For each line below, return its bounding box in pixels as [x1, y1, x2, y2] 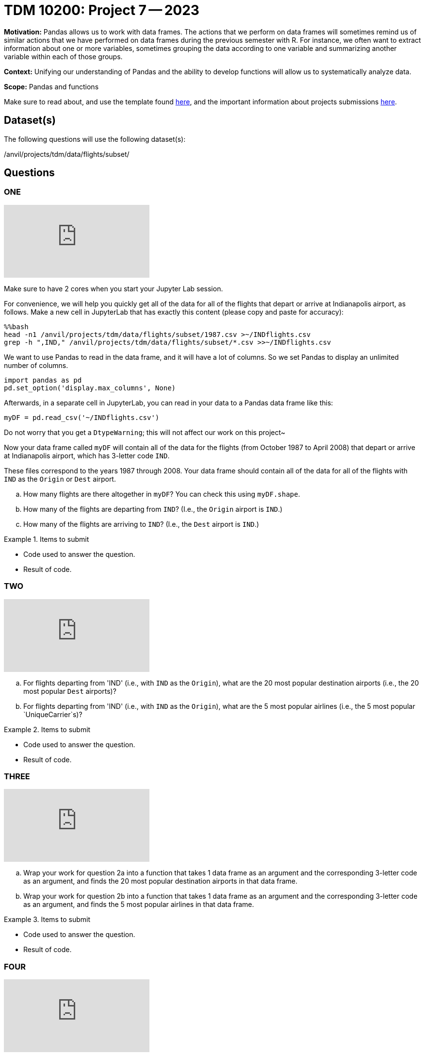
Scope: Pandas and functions [4, 82, 99, 91]
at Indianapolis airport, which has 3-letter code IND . [4, 451, 170, 460]
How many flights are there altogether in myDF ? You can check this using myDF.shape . [23, 489, 300, 498]
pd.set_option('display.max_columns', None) [4, 384, 176, 392]
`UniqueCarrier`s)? [23, 710, 82, 719]
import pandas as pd [4, 376, 82, 384]
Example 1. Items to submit [4, 535, 89, 543]
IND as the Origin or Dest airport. [4, 474, 116, 483]
